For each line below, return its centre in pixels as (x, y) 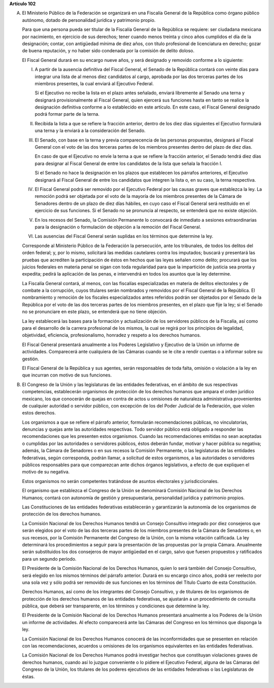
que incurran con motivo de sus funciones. (67, 375)
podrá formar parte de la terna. (67, 114)
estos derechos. (39, 413)
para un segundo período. (49, 559)
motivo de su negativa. (46, 472)
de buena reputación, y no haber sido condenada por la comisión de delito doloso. (108, 51)
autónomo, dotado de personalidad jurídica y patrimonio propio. (89, 20)
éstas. (28, 676)
